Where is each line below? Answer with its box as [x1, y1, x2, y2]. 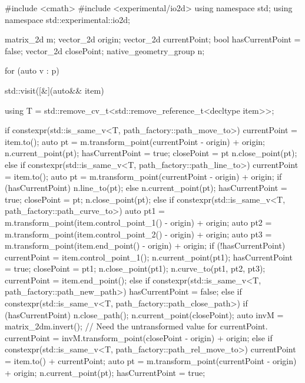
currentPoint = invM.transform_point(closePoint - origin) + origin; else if [5, 331, 273, 344]
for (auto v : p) [5, 64, 59, 77]
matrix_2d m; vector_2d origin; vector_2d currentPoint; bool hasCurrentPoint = [5, 33, 301, 45]
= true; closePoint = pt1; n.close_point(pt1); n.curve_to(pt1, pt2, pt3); [5, 262, 266, 275]
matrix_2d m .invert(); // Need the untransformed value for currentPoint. [5, 320, 268, 332]
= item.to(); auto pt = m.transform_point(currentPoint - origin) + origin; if [5, 170, 282, 182]
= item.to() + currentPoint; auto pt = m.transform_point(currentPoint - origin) [5, 355, 297, 367]
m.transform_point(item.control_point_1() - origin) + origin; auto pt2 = [5, 216, 272, 228]
